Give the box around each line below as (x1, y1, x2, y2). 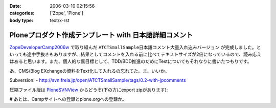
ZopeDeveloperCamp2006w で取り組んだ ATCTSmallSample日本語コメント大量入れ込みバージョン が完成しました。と (9, 44, 261, 50)
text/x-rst (50, 17, 70, 23)
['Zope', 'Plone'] (50, 10, 84, 16)
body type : (9, 17, 33, 23)
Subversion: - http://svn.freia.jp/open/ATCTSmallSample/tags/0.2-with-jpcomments (9, 77, 186, 83)
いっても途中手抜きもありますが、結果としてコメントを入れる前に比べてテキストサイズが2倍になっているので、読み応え (9, 51, 262, 57)
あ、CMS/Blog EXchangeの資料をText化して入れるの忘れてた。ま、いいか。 (9, 68, 170, 74)
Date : (9, 3, 21, 9)
